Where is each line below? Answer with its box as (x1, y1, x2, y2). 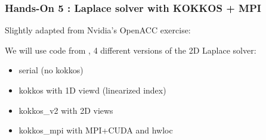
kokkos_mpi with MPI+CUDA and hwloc (18, 124, 173, 136)
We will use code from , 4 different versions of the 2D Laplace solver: (5, 43, 256, 56)
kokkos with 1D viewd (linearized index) (18, 84, 166, 96)
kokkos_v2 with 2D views (18, 104, 113, 116)
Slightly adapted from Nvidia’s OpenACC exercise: (5, 24, 191, 36)
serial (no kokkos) (18, 64, 83, 76)
